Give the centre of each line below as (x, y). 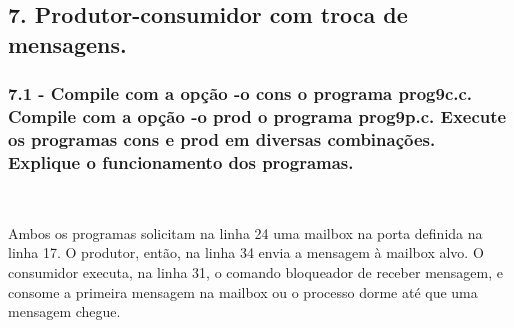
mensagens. (67, 43)
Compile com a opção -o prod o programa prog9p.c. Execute (257, 116)
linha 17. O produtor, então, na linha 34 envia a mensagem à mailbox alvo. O (246, 252)
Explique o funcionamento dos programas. (181, 161)
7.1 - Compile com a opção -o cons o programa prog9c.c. (240, 93)
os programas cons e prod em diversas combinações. (222, 138)
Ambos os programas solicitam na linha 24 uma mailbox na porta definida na (245, 232)
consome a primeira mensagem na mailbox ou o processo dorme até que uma (243, 291)
